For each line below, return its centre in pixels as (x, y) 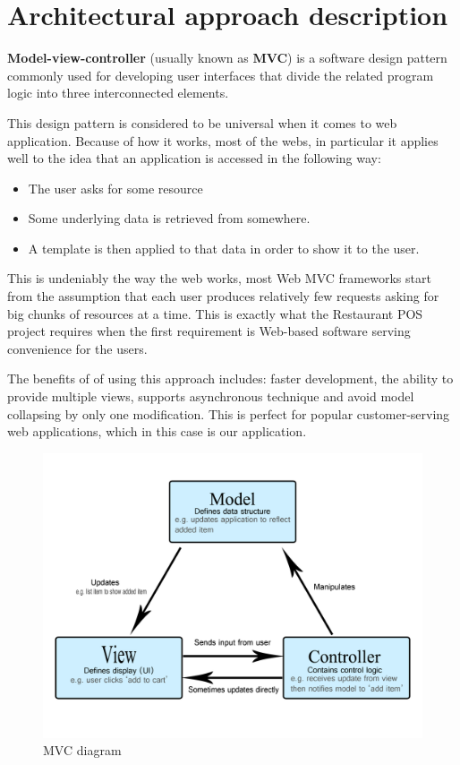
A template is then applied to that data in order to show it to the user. (224, 248)
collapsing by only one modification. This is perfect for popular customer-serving (229, 413)
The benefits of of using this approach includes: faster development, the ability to (230, 378)
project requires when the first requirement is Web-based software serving (209, 331)
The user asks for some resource (115, 188)
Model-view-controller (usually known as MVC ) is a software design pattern (227, 58)
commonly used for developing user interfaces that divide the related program (221, 75)
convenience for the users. (77, 348)
